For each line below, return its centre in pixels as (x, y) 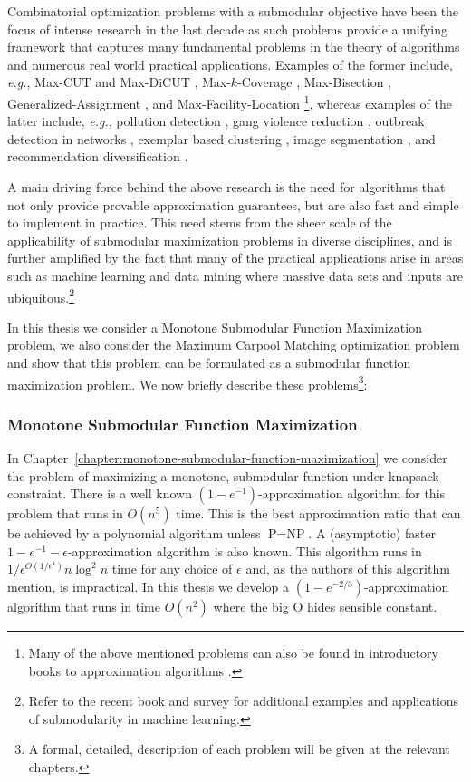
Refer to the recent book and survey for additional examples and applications (244, 701)
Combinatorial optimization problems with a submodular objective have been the (233, 11)
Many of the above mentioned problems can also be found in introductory (233, 653)
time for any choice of (172, 569)
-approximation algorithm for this (352, 493)
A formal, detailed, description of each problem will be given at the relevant (239, 749)
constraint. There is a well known (100, 493)
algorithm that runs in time (84, 607)
